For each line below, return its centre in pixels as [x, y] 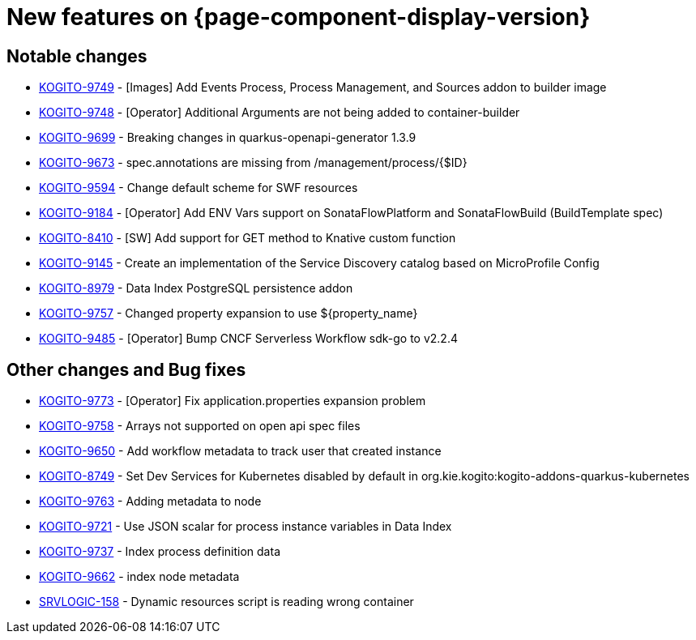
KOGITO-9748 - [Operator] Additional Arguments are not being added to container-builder [280, 113]
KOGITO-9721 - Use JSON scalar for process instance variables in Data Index [246, 527]
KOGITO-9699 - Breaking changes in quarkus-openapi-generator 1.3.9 [228, 138]
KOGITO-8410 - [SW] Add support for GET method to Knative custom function [248, 238]
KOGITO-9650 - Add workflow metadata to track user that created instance [240, 451]
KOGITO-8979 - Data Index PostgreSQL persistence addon [196, 288]
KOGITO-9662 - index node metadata [139, 577]
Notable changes [77, 56]
